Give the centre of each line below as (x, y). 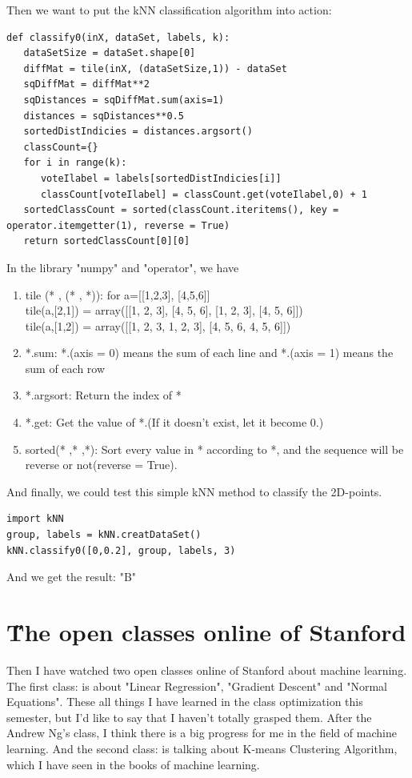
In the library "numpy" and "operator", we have (123, 267)
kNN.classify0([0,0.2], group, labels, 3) (121, 550)
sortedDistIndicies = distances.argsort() (138, 132)
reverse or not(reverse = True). (101, 465)
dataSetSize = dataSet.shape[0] (110, 53)
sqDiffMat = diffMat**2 (86, 84)
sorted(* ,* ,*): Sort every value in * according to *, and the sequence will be (214, 449)
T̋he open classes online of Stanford (206, 632)
